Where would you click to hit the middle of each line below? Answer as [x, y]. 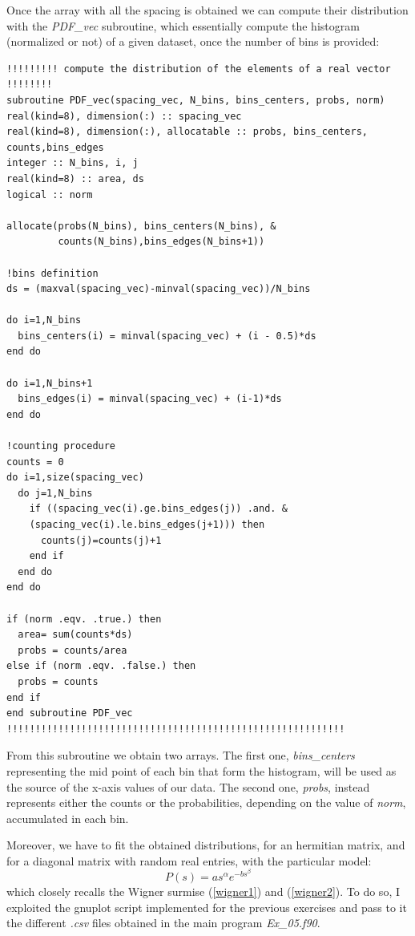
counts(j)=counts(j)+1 [101, 540]
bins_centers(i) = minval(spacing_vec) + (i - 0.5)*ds [167, 336]
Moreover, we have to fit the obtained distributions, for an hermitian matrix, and [206, 845]
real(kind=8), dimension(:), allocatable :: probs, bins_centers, [187, 132]
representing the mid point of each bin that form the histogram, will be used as [201, 770]
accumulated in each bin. [68, 818]
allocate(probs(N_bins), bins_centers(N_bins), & [141, 226]
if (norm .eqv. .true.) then [84, 619]
